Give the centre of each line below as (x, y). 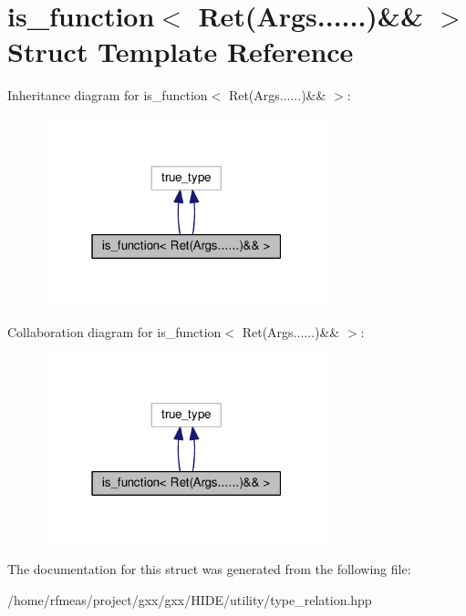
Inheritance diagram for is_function (108, 95)
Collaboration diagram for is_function (114, 332)
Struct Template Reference (181, 51)
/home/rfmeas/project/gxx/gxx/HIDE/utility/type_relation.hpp (190, 599)
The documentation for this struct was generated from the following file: (209, 569)
